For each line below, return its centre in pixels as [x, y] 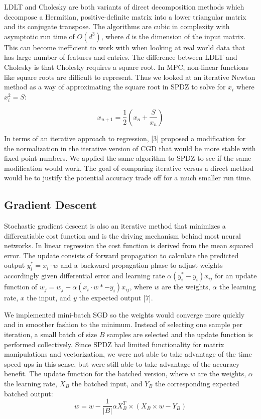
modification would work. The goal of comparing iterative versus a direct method [129, 168]
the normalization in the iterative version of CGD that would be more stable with [130, 148]
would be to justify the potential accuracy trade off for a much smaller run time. [128, 178]
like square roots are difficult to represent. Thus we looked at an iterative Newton [130, 77]
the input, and [49, 298]
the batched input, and [107, 383]
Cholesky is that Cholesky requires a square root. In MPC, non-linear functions [126, 67]
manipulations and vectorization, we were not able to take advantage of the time [128, 354]
